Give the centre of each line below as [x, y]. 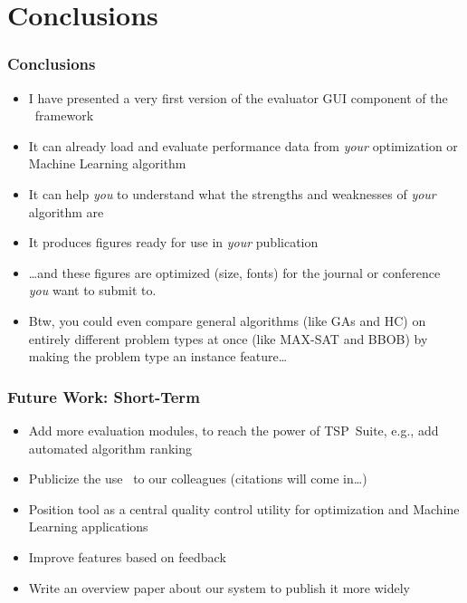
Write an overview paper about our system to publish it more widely [219, 587]
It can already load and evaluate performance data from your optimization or [243, 145]
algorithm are [66, 211]
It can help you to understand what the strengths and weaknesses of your [232, 193]
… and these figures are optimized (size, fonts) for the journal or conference [234, 272]
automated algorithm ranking [110, 448]
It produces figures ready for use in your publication [173, 242]
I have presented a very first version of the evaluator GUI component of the [238, 97]
